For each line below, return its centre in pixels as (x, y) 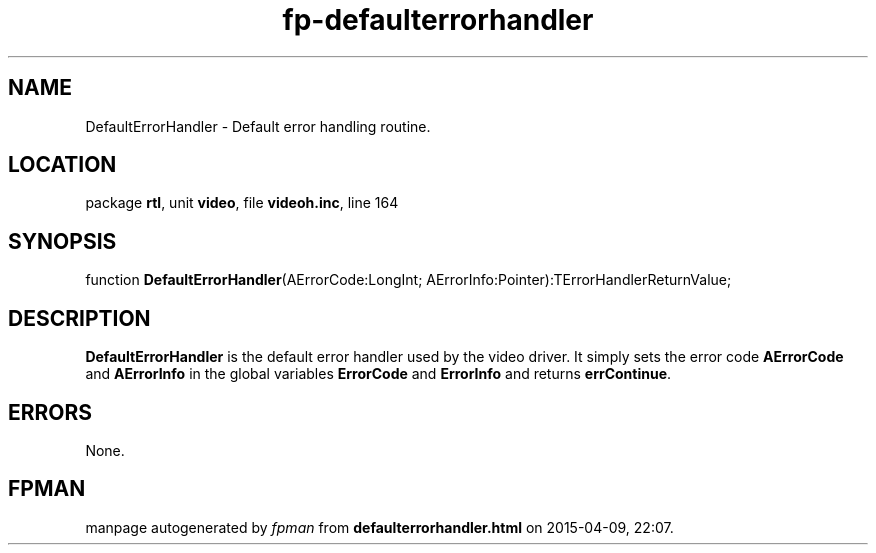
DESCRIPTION (79, 318)
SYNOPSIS (62, 241)
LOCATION (62, 165)
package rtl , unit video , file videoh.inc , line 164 (242, 203)
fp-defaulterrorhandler (438, 20)
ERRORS (50, 412)
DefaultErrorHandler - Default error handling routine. (258, 126)
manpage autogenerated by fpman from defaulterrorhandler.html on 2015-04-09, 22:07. (379, 527)
